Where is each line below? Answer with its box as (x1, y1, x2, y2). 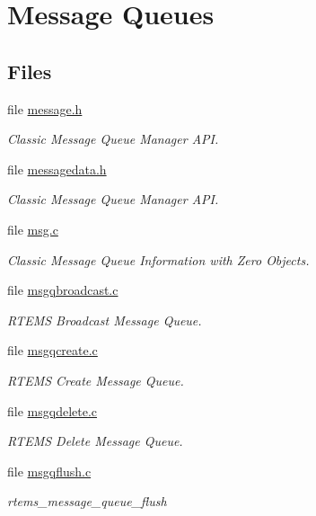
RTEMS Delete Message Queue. (7, 431, 183, 450)
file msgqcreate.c (7, 341, 98, 360)
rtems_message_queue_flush (7, 492, 167, 511)
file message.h (7, 99, 83, 118)
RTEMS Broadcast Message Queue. (7, 310, 202, 329)
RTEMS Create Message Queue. (7, 370, 184, 389)
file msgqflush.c (7, 461, 92, 480)
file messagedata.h (7, 159, 107, 178)
